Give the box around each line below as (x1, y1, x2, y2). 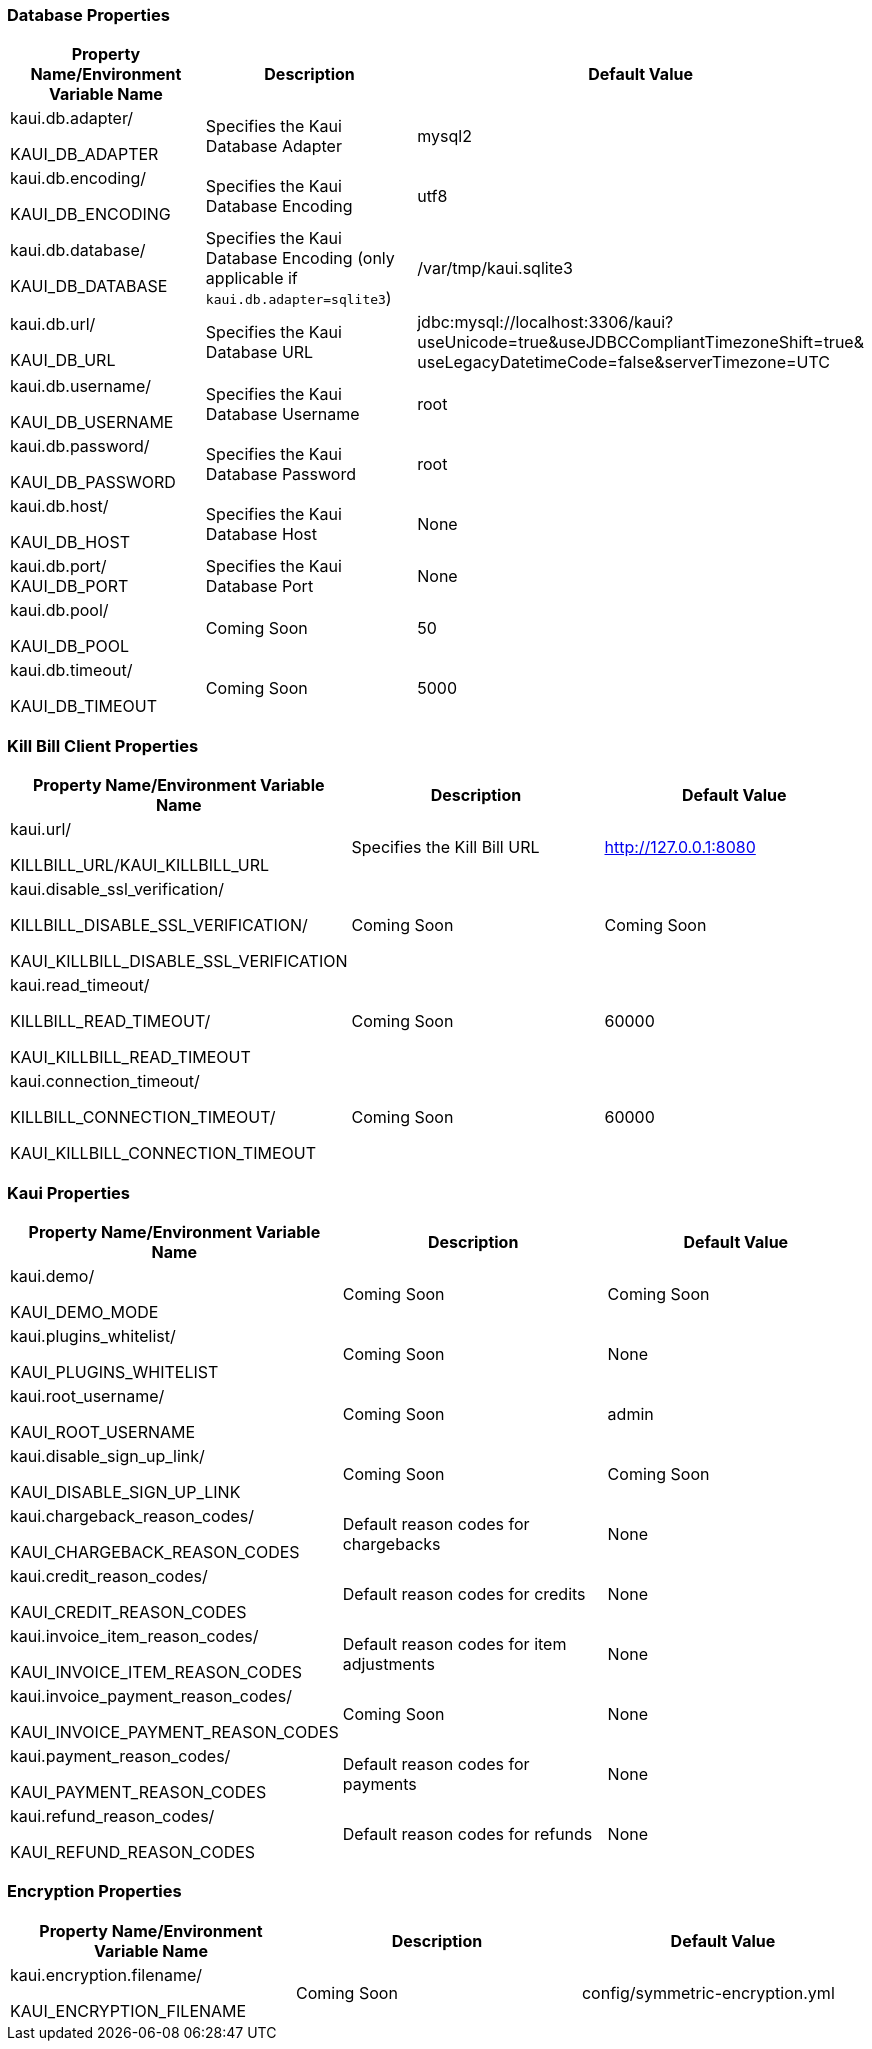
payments (342, 1773, 417, 1794)
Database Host (205, 524, 318, 545)
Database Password (205, 464, 356, 485)
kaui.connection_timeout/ (10, 1071, 200, 1092)
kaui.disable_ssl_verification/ (10, 879, 224, 900)
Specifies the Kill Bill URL (351, 837, 540, 858)
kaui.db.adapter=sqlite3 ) (205, 288, 392, 309)
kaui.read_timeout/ (10, 975, 150, 996)
